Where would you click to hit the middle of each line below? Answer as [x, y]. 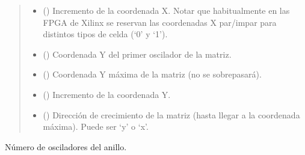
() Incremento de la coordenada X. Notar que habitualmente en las [166, 10]
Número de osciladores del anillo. [66, 146]
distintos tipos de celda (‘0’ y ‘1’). [105, 34]
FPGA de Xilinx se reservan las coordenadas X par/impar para [160, 22]
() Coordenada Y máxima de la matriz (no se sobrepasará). [152, 74]
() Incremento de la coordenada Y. [107, 94]
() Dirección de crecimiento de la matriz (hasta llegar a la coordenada [171, 114]
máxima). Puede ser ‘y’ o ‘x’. [96, 126]
